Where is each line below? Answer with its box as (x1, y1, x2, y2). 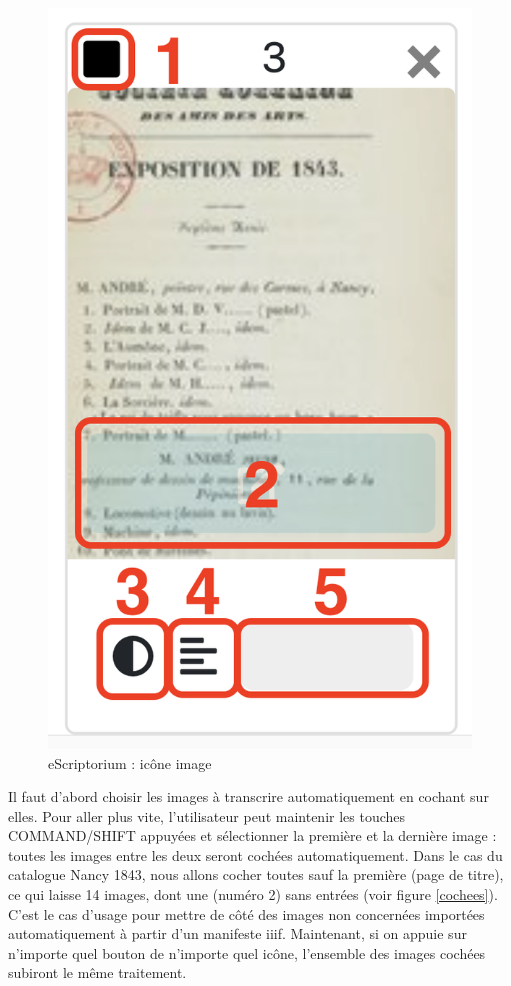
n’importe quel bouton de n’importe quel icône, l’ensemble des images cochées (8, 942, 486, 963)
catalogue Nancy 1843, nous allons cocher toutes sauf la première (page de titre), (8, 864, 504, 885)
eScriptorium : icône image (48, 752, 212, 773)
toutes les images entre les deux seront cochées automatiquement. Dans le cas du (8, 844, 503, 865)
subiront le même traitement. (8, 962, 187, 983)
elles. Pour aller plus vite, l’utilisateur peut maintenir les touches (8, 805, 406, 826)
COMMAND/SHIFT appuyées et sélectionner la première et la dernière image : (8, 825, 497, 846)
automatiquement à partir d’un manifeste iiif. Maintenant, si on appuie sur (8, 923, 467, 944)
